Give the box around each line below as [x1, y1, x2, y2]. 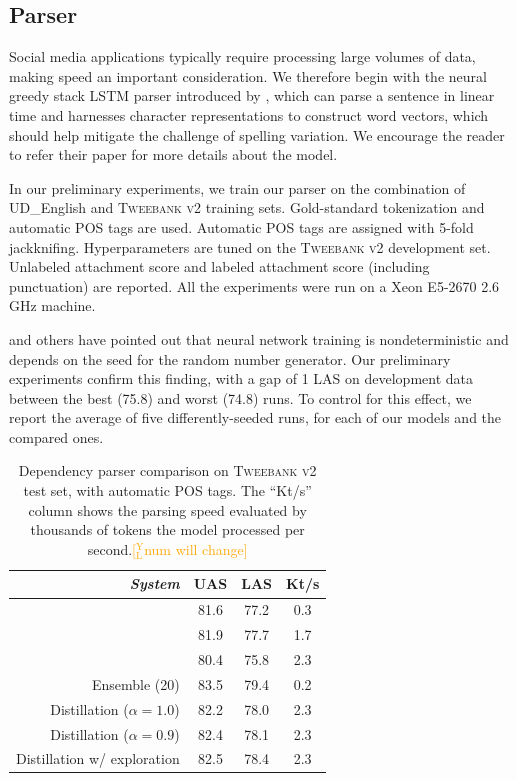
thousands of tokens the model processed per [30, 519, 305, 540]
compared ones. [9, 426, 104, 447]
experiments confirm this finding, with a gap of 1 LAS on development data [9, 368, 474, 389]
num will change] [144, 538, 248, 559]
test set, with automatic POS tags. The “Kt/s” [23, 480, 312, 501]
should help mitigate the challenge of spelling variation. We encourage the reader [9, 124, 505, 145]
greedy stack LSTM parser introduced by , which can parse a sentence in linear [9, 85, 495, 106]
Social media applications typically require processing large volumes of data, [9, 46, 476, 67]
